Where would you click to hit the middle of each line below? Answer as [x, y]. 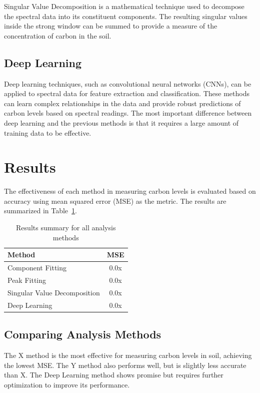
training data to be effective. [48, 132]
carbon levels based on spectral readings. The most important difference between [128, 113]
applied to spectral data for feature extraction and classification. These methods [127, 93]
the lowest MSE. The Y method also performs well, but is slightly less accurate [125, 365]
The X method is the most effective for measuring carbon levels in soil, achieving [128, 355]
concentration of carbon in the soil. [58, 35]
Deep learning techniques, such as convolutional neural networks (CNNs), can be [128, 83]
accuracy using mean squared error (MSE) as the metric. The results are [115, 201]
